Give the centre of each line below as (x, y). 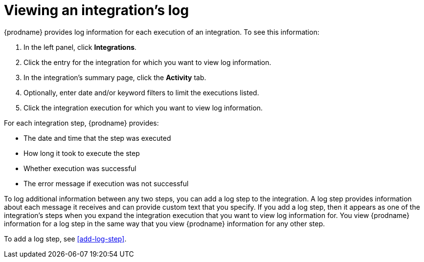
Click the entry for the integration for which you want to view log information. (147, 62)
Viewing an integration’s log (97, 10)
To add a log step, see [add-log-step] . (65, 239)
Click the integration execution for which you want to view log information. (143, 108)
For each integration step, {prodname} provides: (81, 123)
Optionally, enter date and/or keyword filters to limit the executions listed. (141, 92)
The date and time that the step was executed (97, 138)
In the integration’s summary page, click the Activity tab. (115, 77)
